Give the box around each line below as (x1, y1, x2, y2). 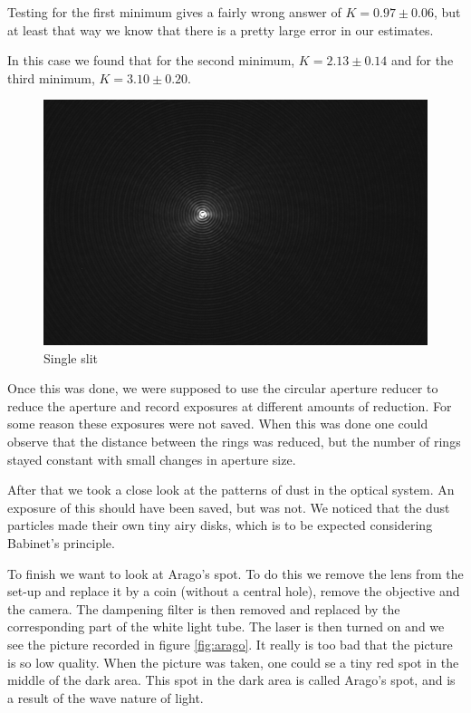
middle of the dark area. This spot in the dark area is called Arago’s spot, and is (7, 670, 456, 689)
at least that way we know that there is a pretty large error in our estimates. (7, 20, 434, 39)
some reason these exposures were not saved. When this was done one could (7, 414, 428, 433)
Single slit (43, 348, 98, 367)
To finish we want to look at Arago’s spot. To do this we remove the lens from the (7, 564, 464, 583)
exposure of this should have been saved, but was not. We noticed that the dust (7, 497, 450, 516)
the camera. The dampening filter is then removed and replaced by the (7, 599, 400, 618)
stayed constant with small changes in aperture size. (7, 449, 296, 468)
